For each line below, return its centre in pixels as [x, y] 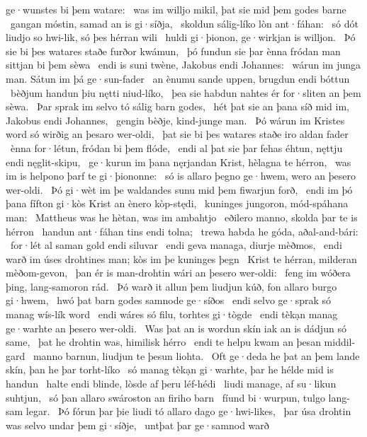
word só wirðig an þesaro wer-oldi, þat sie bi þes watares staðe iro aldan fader [177, 134]
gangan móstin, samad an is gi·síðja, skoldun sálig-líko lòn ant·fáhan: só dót [184, 23]
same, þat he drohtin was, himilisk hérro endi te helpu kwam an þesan [163, 342]
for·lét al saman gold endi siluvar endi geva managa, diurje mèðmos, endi [176, 245]
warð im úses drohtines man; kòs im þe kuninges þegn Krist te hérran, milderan [181, 258]
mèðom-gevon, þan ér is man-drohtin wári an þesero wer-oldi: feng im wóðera [178, 273]
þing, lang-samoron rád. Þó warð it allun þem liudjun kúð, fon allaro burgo [171, 286]
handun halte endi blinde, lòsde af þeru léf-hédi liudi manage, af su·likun [171, 384]
